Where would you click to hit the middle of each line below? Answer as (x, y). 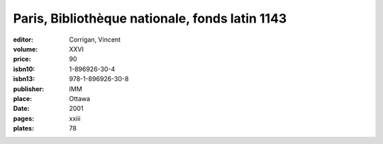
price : (22, 59)
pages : (24, 118)
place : (23, 98)
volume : (26, 49)
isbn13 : (24, 79)
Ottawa (80, 98)
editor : (23, 40)
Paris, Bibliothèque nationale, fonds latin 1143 (150, 18)
